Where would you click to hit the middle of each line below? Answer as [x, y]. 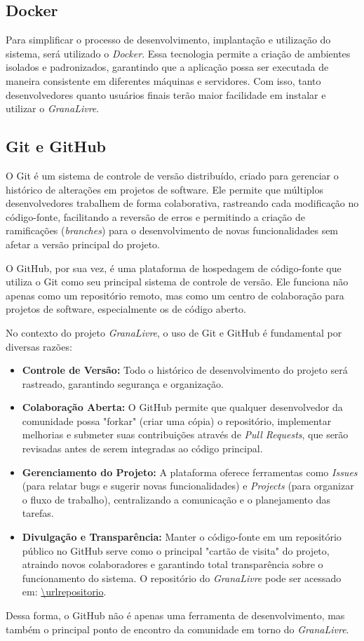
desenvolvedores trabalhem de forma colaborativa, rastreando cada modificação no [182, 203]
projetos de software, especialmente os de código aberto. [126, 309]
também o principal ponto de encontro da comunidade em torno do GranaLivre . [177, 629]
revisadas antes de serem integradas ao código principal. [142, 448]
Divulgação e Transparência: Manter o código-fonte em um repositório [182, 537]
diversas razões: [39, 346]
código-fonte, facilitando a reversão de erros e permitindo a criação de [155, 216]
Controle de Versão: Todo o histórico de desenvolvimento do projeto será [185, 370]
